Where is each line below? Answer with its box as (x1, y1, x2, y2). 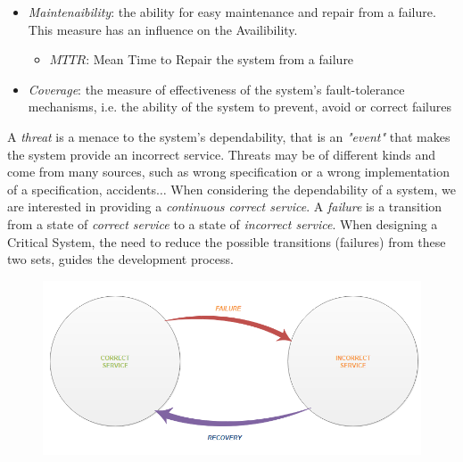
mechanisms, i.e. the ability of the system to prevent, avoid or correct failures (28, 97, 452, 116)
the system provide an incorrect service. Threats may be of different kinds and (7, 144, 436, 163)
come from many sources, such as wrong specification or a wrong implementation (7, 162, 450, 181)
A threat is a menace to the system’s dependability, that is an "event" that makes (7, 127, 451, 145)
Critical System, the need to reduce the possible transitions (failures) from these (7, 232, 446, 251)
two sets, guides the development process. (7, 250, 234, 268)
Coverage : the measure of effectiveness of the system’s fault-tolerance (28, 79, 405, 98)
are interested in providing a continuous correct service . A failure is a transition (7, 197, 442, 216)
